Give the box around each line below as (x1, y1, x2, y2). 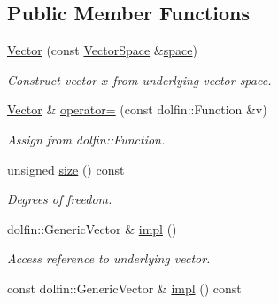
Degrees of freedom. (7, 190, 112, 208)
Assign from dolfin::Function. (7, 129, 166, 148)
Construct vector (7, 70, 97, 89)
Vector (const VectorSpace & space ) (7, 41, 197, 59)
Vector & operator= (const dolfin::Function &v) (7, 100, 267, 119)
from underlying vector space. (112, 70, 272, 89)
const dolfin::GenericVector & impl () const (7, 278, 242, 297)
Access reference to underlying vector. (7, 249, 211, 268)
